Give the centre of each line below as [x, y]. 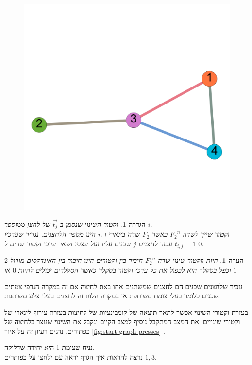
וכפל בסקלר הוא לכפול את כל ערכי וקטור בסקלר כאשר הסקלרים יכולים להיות [125, 269]
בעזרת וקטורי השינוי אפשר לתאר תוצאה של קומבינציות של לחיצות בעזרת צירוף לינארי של [126, 312]
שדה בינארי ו [122, 234]
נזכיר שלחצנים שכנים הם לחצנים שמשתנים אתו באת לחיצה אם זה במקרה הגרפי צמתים [124, 286]
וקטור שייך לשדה [206, 234]
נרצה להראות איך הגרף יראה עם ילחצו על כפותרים [74, 357]
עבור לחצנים [155, 243]
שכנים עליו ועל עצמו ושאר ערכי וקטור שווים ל [68, 243]
